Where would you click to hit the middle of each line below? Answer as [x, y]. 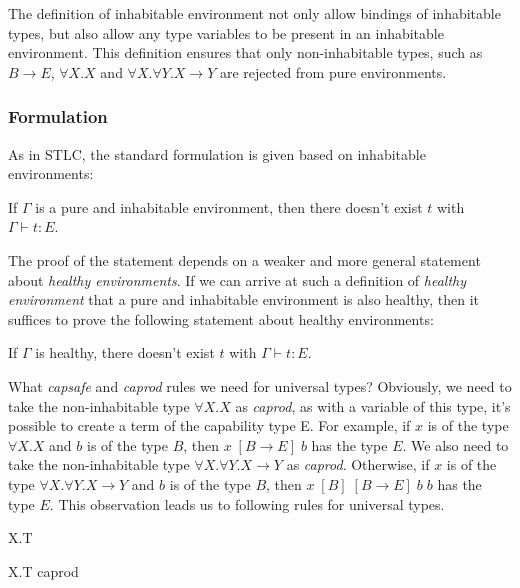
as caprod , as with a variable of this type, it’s [373, 405]
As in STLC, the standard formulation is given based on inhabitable [217, 153]
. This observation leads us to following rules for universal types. [247, 503]
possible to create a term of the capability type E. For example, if [209, 425]
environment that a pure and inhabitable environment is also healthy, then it [244, 299]
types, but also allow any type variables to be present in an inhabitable [226, 32]
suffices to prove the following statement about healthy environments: [221, 318]
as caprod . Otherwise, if [358, 464]
